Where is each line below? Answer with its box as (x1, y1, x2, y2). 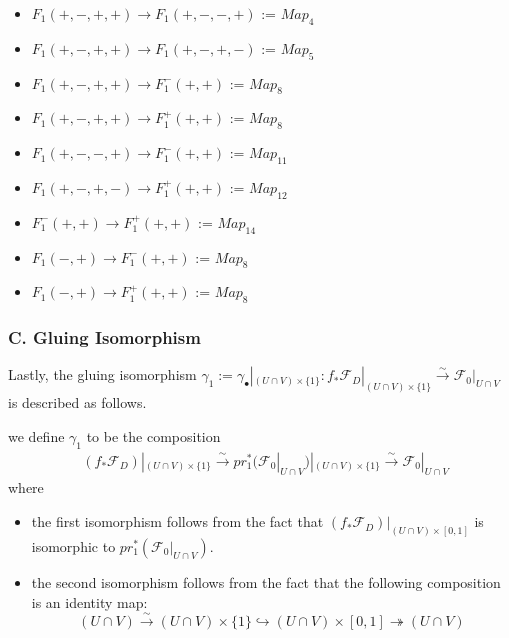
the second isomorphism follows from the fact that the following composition (31, 571, 501, 592)
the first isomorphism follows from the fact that (31, 511, 324, 532)
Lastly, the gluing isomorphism (8, 364, 197, 385)
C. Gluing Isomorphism (8, 325, 201, 350)
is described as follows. (8, 392, 147, 413)
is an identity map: (31, 591, 148, 612)
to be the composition (86, 425, 221, 446)
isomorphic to (31, 535, 116, 556)
